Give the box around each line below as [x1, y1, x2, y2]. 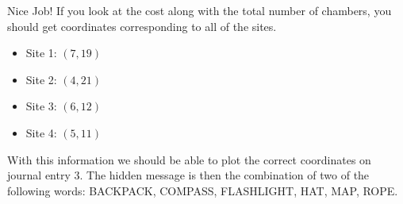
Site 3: [25, 98, 57, 114]
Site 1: [25, 44, 57, 61]
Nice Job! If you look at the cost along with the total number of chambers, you [7, 2, 392, 18]
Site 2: [25, 71, 57, 87]
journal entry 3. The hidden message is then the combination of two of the [7, 167, 370, 183]
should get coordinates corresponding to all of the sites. [7, 17, 277, 34]
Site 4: [25, 124, 57, 140]
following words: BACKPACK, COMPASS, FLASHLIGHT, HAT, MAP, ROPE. [7, 182, 398, 198]
